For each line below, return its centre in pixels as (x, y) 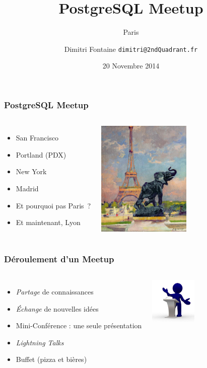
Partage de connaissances (55, 292)
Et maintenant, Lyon (48, 222)
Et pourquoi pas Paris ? (53, 205)
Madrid (27, 189)
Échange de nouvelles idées (57, 308)
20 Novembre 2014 (131, 66)
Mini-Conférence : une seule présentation (79, 325)
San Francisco (37, 138)
